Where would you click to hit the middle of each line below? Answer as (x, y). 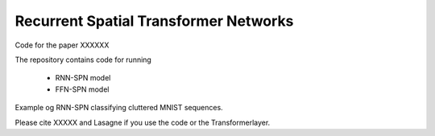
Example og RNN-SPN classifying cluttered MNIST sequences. (119, 108)
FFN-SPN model (82, 89)
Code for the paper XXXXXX (62, 45)
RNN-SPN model (83, 78)
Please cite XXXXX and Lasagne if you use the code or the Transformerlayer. (143, 122)
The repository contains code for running (83, 60)
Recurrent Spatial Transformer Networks (154, 21)
